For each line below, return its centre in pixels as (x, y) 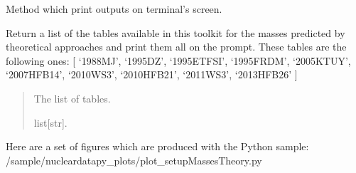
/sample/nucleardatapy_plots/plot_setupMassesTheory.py (134, 160)
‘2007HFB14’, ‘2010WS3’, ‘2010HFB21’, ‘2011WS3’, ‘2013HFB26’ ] (152, 74)
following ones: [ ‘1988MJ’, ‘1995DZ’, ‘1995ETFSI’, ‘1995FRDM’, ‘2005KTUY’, (178, 60)
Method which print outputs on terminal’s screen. (114, 9)
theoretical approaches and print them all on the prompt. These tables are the (176, 47)
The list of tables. (72, 98)
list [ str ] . (50, 122)
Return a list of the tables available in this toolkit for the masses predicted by (176, 32)
